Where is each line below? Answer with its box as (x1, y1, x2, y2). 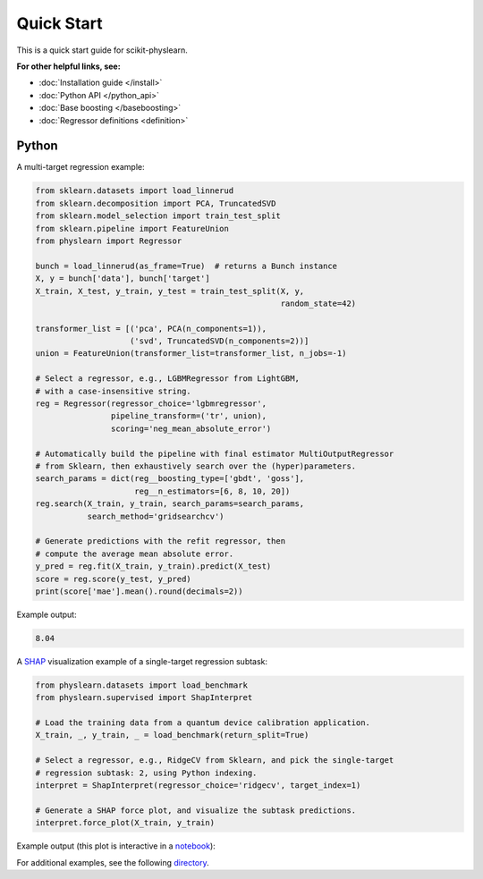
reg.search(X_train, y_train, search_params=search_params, (35, 499, 305, 509)
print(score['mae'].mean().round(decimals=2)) (35, 586, 243, 596)
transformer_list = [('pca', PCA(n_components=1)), (35, 323, 267, 334)
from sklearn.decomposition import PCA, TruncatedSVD (35, 198, 276, 208)
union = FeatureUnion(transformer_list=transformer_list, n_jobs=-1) (35, 349, 347, 359)
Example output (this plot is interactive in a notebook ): (16, 841, 216, 851)
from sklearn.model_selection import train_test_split (35, 211, 281, 221)
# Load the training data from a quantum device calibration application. (35, 718, 371, 728)
